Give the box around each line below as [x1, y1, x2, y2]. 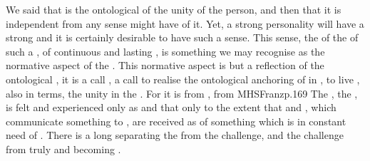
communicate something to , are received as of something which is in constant [6, 113, 346, 128]
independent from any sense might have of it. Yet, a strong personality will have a [6, 16, 364, 31]
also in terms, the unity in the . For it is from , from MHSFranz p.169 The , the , [6, 85, 358, 100]
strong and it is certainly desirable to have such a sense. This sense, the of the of [6, 30, 359, 45]
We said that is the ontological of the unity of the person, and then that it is [6, 2, 341, 16]
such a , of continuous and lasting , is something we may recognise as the [6, 43, 325, 58]
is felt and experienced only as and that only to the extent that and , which [6, 100, 336, 115]
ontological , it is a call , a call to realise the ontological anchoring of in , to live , [6, 71, 360, 86]
